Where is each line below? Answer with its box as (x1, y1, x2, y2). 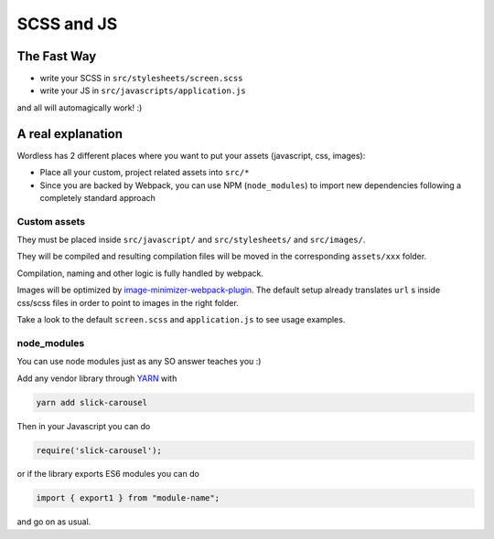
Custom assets (16, 215, 86, 227)
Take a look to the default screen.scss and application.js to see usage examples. (16, 314, 346, 325)
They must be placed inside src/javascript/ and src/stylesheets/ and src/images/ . (16, 234, 366, 246)
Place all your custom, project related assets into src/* (39, 167, 250, 178)
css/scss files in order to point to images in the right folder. (16, 297, 240, 308)
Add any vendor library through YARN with (16, 373, 177, 384)
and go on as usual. (16, 516, 91, 527)
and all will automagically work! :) (16, 101, 143, 113)
